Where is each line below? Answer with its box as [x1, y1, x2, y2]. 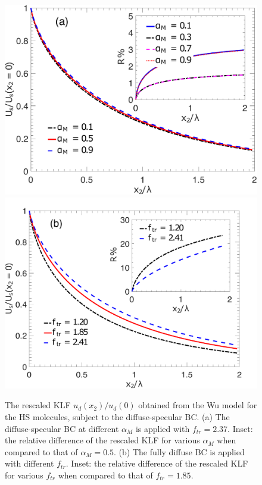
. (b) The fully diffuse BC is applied [114, 445, 245, 458]
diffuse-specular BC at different [5, 422, 119, 434]
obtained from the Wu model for [138, 399, 257, 411]
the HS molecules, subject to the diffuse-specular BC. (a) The [5, 410, 230, 423]
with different [5, 457, 54, 470]
